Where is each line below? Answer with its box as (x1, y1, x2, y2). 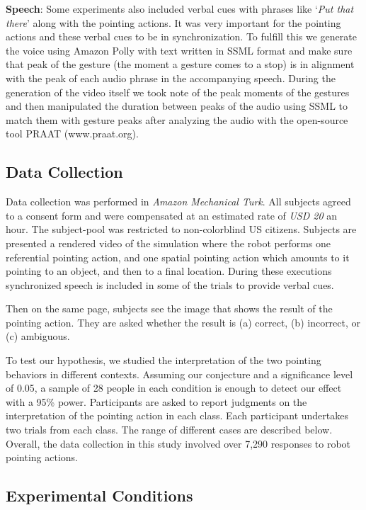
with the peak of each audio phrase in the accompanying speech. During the (6, 70, 336, 85)
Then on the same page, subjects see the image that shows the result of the (6, 301, 333, 316)
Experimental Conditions (6, 484, 193, 506)
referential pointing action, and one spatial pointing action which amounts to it (6, 249, 350, 264)
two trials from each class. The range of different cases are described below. (6, 422, 333, 437)
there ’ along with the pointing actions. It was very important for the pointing (6, 15, 341, 30)
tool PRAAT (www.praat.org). (6, 126, 139, 141)
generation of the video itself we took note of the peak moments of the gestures (6, 84, 350, 99)
